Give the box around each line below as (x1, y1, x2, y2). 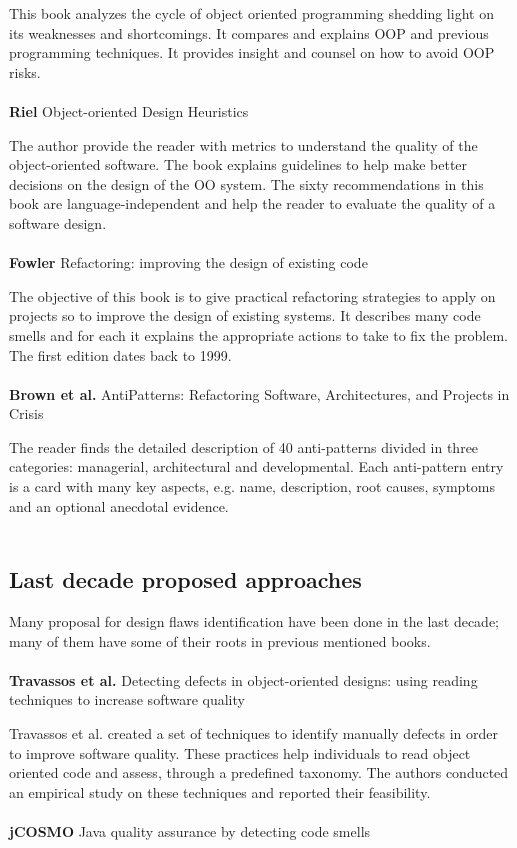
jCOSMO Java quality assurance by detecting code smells (9, 820, 371, 841)
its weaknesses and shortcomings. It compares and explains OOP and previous (9, 22, 489, 43)
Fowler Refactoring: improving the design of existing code (9, 252, 368, 273)
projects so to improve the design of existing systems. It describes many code (9, 305, 481, 326)
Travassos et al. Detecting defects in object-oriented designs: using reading (9, 669, 478, 690)
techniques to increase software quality (9, 689, 245, 710)
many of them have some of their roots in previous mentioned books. (9, 630, 431, 651)
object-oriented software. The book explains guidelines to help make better (9, 154, 468, 175)
